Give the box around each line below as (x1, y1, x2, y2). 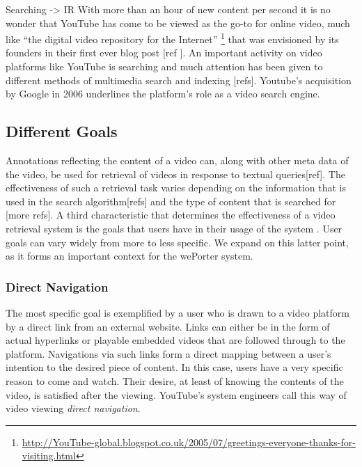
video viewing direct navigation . (6, 401, 141, 415)
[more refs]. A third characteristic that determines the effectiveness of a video (6, 207, 336, 222)
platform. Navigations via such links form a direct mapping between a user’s (6, 346, 331, 361)
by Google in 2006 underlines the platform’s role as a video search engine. (6, 86, 320, 101)
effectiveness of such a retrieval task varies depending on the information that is (6, 180, 347, 195)
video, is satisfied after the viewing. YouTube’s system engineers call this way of (6, 387, 347, 402)
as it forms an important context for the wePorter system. (6, 248, 253, 263)
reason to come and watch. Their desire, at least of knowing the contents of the (6, 373, 344, 388)
